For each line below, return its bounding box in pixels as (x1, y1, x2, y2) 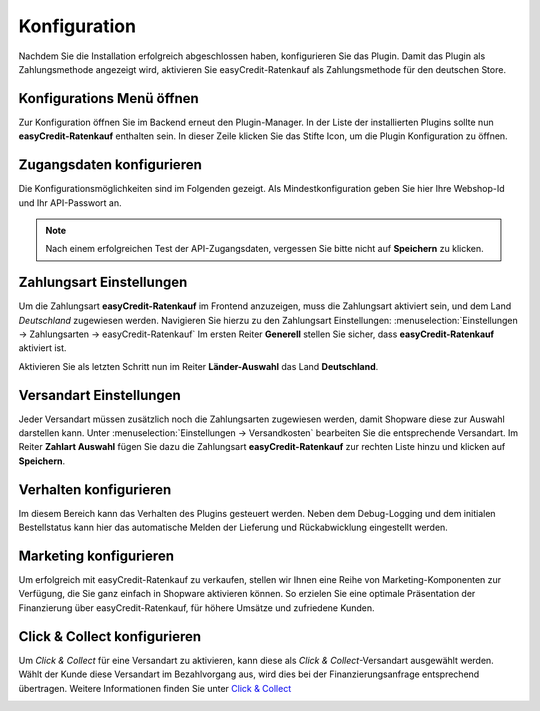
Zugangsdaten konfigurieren (18, 156, 202, 174)
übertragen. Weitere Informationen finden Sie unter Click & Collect (18, 682, 292, 694)
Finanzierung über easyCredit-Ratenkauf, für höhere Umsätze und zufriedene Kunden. (18, 601, 375, 614)
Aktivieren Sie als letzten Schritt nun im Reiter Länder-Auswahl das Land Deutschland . (18, 360, 379, 372)
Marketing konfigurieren (18, 547, 175, 564)
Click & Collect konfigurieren (18, 628, 202, 645)
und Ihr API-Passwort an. (18, 196, 122, 209)
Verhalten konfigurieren (18, 481, 172, 498)
